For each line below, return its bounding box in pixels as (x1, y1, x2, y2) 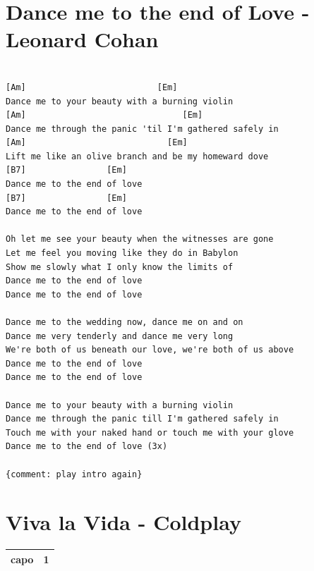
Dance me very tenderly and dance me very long (6, 331, 234, 341)
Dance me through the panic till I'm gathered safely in (6, 414, 279, 424)
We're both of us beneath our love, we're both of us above (6, 345, 294, 355)
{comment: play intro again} (6, 469, 143, 479)
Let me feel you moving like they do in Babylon (6, 248, 238, 259)
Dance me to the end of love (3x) (6, 441, 168, 452)
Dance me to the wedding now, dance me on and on (6, 317, 243, 327)
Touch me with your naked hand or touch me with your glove (6, 427, 294, 438)
